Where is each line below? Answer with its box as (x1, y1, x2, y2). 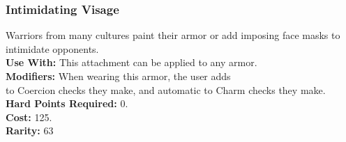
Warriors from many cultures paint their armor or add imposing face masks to (6, 28, 340, 42)
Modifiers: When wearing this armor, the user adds (6, 69, 231, 83)
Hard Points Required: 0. (6, 96, 128, 111)
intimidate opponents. (6, 41, 99, 56)
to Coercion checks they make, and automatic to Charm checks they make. (6, 82, 326, 97)
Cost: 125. (6, 109, 52, 124)
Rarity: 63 (6, 123, 54, 138)
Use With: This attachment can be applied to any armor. (6, 55, 257, 70)
